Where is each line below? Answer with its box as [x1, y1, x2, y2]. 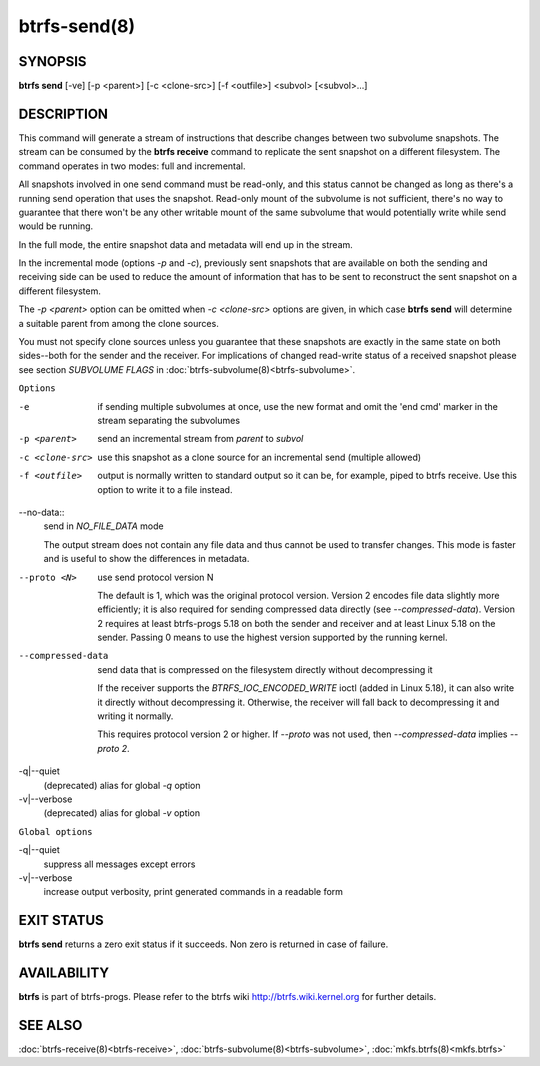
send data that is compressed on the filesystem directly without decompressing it [97, 663, 434, 675]
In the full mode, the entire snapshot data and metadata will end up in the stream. [18, 238, 354, 250]
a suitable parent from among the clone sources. [18, 317, 219, 329]
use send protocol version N [97, 571, 214, 583]
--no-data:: [18, 506, 65, 518]
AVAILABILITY [18, 965, 110, 982]
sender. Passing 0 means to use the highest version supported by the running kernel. [97, 631, 449, 644]
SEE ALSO [18, 1016, 83, 1034]
